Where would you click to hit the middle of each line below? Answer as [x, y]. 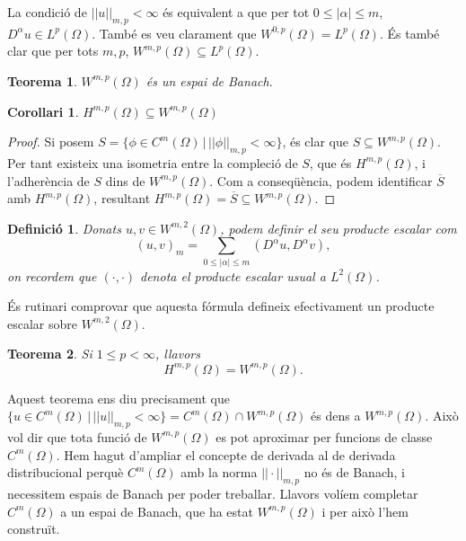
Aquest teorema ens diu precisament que [119, 398]
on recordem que [52, 275]
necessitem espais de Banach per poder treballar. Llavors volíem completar [213, 493]
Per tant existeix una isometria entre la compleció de [153, 162]
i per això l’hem [365, 511]
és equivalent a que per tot [236, 12]
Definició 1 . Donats [64, 228]
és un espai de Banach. [209, 80]
